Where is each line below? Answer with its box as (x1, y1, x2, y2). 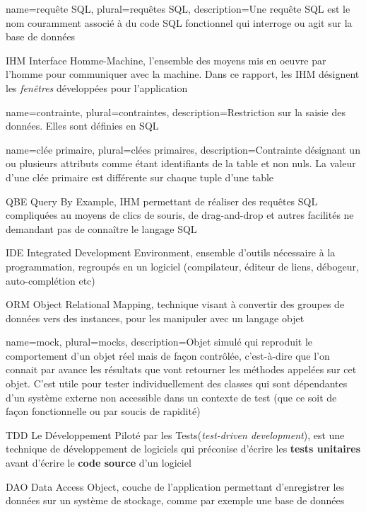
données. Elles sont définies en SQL (6, 118, 159, 133)
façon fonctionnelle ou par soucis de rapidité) (6, 404, 201, 419)
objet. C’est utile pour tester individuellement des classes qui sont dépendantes (6, 376, 348, 391)
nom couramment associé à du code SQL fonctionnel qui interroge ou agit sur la (6, 15, 353, 30)
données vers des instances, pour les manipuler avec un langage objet (6, 310, 305, 325)
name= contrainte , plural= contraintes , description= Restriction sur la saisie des (6, 104, 346, 119)
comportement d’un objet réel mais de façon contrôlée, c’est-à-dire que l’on (6, 348, 330, 363)
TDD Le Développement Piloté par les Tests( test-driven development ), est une (6, 427, 345, 442)
